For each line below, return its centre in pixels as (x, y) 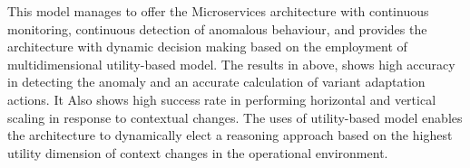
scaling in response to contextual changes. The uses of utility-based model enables (235, 117)
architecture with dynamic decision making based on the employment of (207, 47)
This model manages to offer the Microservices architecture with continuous (218, 11)
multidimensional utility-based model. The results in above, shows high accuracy (231, 64)
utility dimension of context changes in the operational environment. (198, 152)
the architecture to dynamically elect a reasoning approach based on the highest (230, 135)
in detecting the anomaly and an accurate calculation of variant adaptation (216, 82)
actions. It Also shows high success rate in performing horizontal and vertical (222, 99)
